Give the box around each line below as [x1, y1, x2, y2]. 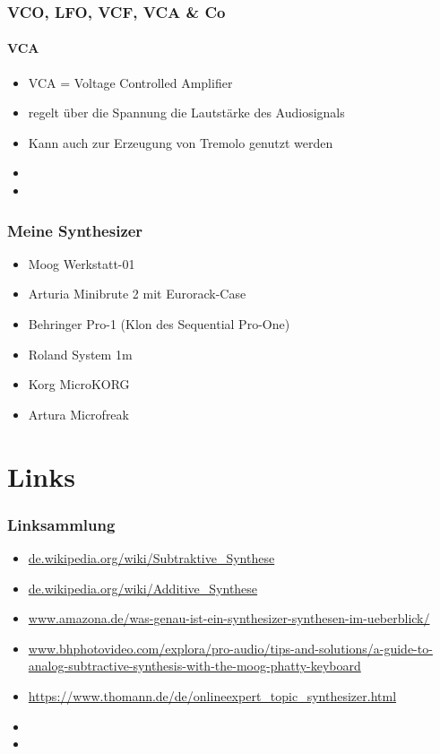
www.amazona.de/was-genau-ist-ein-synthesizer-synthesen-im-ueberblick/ [28, 609, 430, 628]
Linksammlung [7, 513, 116, 535]
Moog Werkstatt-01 [28, 254, 135, 273]
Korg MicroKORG [28, 375, 130, 394]
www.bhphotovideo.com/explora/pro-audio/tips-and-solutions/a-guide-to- [28, 638, 433, 657]
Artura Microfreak [28, 404, 129, 423]
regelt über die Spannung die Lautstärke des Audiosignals [28, 103, 345, 122]
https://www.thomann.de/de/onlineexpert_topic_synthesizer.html [28, 686, 397, 705]
